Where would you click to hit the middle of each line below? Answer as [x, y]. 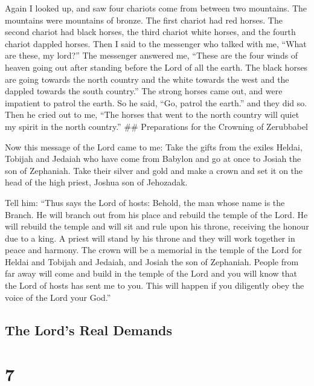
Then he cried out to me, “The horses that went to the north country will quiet [152, 114]
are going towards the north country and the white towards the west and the [147, 79]
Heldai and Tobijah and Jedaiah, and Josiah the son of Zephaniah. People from [152, 261]
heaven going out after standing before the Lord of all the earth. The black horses [156, 67]
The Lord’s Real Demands [89, 330]
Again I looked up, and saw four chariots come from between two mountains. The [156, 8]
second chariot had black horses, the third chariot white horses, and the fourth [150, 32]
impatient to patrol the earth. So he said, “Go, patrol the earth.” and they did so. [156, 102]
